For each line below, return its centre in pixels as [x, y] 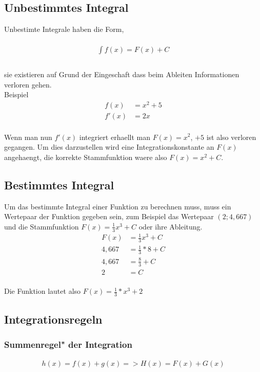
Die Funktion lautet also [43, 291]
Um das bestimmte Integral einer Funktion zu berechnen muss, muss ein [118, 206]
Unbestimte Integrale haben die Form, [64, 29]
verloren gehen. [28, 84]
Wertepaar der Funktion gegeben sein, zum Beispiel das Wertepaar [109, 216]
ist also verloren [231, 137]
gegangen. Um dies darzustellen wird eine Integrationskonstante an [109, 147]
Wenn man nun [28, 137]
